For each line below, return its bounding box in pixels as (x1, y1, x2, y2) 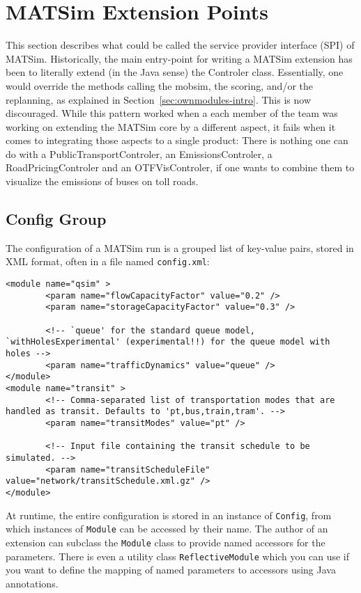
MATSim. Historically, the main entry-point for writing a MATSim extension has (6, 51, 353, 65)
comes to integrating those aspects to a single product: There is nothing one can (6, 133, 348, 148)
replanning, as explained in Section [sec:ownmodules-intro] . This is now (6, 92, 311, 106)
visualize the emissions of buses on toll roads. (6, 174, 199, 189)
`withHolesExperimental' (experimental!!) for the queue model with (6, 337, 330, 347)
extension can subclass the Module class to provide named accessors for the (6, 535, 325, 549)
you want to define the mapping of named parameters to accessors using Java (6, 562, 336, 577)
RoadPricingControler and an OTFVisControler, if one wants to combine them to (6, 160, 355, 175)
